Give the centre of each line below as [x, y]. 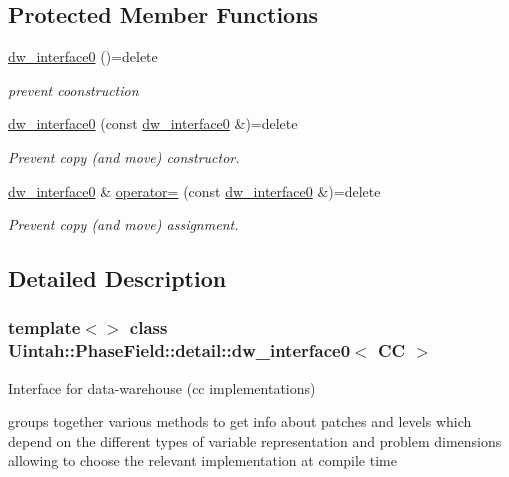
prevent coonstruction [73, 89]
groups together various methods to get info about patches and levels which [240, 421]
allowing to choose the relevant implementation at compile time [202, 460]
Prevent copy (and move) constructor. [124, 156]
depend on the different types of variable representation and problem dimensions [255, 440]
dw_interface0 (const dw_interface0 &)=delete [153, 123]
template [44, 327]
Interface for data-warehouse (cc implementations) [162, 387]
